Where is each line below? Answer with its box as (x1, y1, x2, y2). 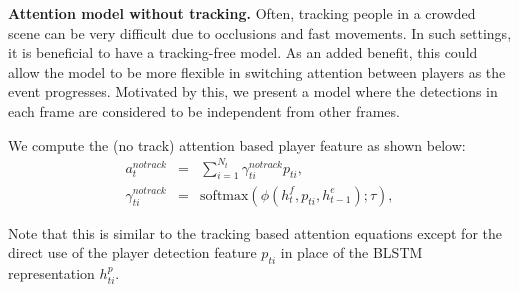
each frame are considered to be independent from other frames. (8, 100, 400, 121)
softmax (200, 188, 249, 203)
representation (8, 262, 95, 283)
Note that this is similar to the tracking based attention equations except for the (8, 222, 502, 243)
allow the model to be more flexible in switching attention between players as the (8, 61, 506, 82)
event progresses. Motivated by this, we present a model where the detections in (8, 81, 498, 102)
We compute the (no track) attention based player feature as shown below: (8, 134, 466, 155)
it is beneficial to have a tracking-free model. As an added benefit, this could (8, 42, 478, 63)
